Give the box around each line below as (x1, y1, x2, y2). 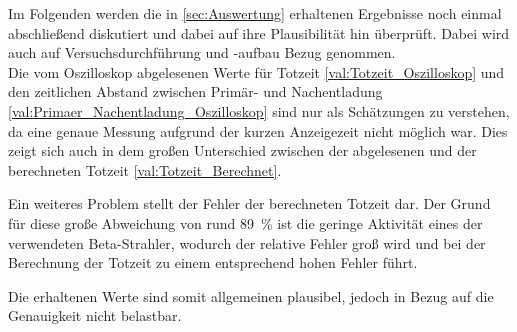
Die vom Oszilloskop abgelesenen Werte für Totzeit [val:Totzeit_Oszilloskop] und (8, 61, 505, 82)
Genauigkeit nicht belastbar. (8, 305, 182, 326)
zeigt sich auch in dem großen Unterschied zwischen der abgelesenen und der (8, 140, 477, 161)
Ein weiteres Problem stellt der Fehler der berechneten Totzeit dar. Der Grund (8, 193, 491, 214)
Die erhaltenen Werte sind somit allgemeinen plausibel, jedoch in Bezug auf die (8, 285, 494, 306)
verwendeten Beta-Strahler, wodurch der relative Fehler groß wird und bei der (8, 232, 486, 253)
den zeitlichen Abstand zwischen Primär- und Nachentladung (8, 81, 383, 102)
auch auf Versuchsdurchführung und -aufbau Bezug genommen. (8, 42, 396, 63)
